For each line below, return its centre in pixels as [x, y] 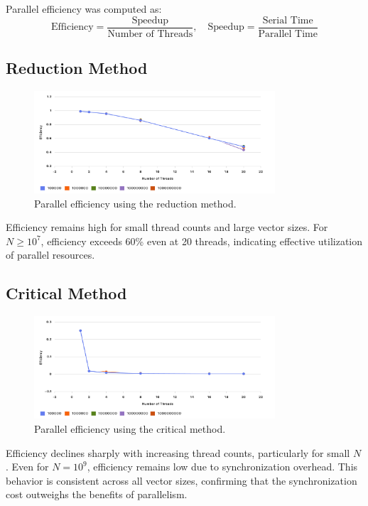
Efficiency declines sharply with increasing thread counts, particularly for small [178, 452]
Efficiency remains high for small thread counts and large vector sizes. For [167, 227]
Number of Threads [150, 34]
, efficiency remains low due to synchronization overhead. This [222, 467]
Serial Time [288, 20]
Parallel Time [288, 34]
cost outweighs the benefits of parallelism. [97, 494]
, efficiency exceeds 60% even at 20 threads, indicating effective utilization [202, 241]
